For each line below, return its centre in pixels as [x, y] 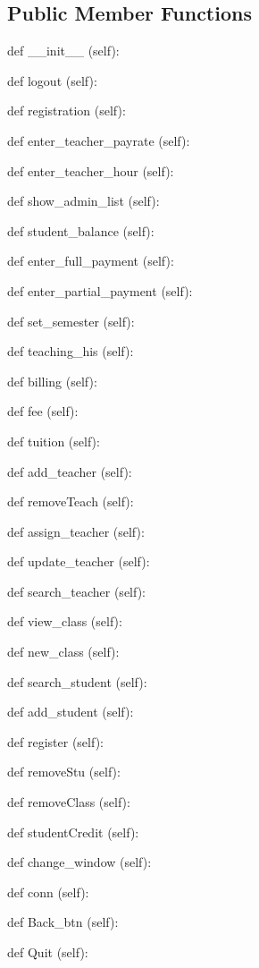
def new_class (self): [63, 652]
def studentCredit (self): [73, 832]
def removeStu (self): [64, 772]
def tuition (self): [54, 441]
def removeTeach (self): [71, 501]
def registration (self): [67, 110]
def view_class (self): [65, 621]
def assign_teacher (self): [76, 531]
